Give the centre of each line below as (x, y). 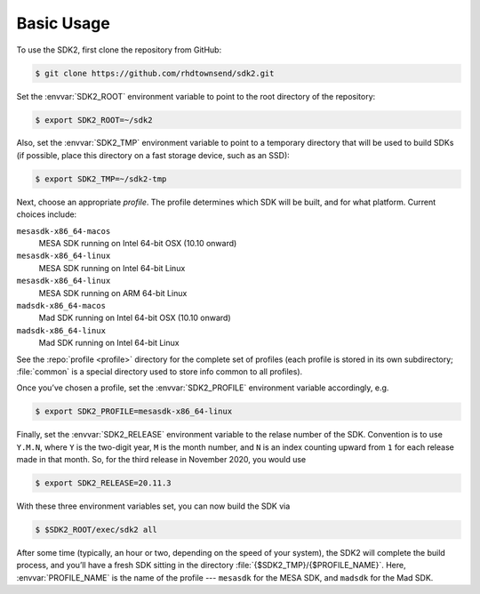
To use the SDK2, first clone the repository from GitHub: (119, 50)
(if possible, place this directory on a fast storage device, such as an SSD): (153, 155)
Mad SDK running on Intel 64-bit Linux (109, 343)
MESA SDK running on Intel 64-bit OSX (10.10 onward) (138, 244)
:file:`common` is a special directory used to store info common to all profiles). (160, 371)
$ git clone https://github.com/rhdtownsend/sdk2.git (155, 73)
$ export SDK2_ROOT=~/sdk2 (94, 120)
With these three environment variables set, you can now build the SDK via (153, 506)
